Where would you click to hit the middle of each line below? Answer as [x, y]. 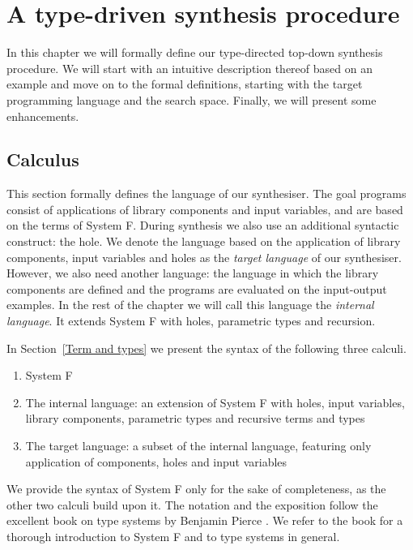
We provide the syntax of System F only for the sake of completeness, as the [196, 489]
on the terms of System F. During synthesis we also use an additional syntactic [203, 225]
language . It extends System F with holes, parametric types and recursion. [191, 321]
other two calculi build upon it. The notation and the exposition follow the [192, 504]
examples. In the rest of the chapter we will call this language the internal [190, 305]
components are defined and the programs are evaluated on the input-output [197, 288]
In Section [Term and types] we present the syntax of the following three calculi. [206, 348]
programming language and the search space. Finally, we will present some [192, 99]
